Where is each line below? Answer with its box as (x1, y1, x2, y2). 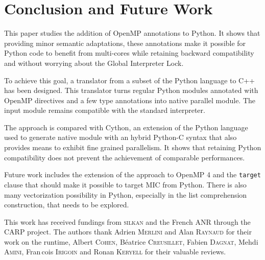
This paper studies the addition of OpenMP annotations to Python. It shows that (4, 28, 260, 38)
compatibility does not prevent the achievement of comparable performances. (4, 152, 245, 162)
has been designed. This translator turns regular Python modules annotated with (4, 85, 258, 96)
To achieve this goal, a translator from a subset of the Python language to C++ (4, 75, 255, 85)
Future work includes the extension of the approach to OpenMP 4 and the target (4, 169, 261, 180)
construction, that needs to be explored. (4, 199, 129, 210)
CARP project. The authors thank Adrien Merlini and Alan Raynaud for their (4, 226, 252, 237)
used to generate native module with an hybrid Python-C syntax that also (4, 132, 237, 143)
